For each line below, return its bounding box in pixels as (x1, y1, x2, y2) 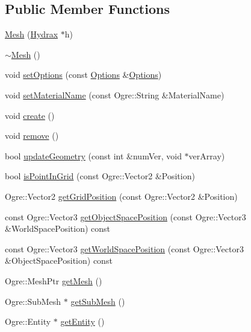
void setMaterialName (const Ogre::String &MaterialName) (5, 88, 225, 101)
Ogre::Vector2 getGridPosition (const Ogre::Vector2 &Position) (5, 190, 238, 202)
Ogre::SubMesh (5, 295, 61, 307)
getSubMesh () (70, 295, 125, 307)
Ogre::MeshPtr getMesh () (5, 274, 102, 287)
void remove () (5, 129, 59, 142)
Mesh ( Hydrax (5, 28, 58, 40)
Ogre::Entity (5, 315, 51, 328)
